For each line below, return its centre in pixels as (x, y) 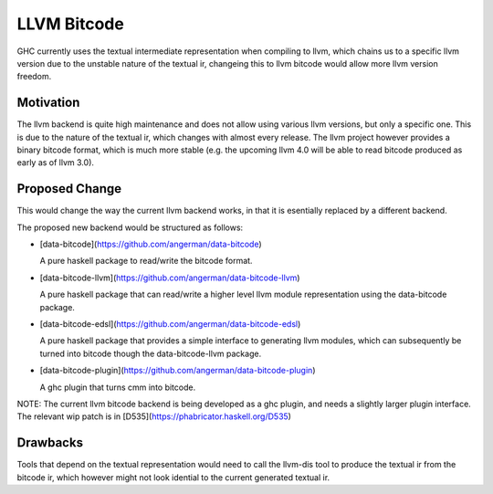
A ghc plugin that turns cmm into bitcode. (118, 387)
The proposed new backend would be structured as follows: (130, 227)
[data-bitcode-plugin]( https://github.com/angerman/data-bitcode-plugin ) (178, 371)
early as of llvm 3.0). (56, 163)
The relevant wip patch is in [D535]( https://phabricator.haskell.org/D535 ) (154, 416)
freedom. (34, 77)
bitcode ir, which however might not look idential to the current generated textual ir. (173, 477)
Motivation (48, 103)
